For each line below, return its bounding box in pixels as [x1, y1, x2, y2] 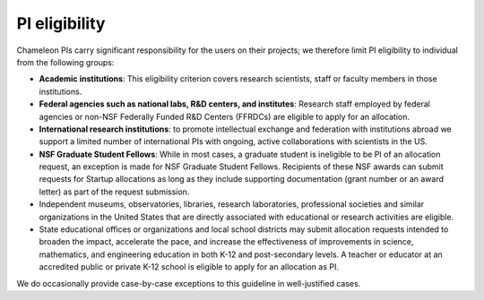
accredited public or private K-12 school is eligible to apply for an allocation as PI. [39, 261, 340, 272]
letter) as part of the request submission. [39, 186, 190, 197]
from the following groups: [16, 56, 115, 67]
